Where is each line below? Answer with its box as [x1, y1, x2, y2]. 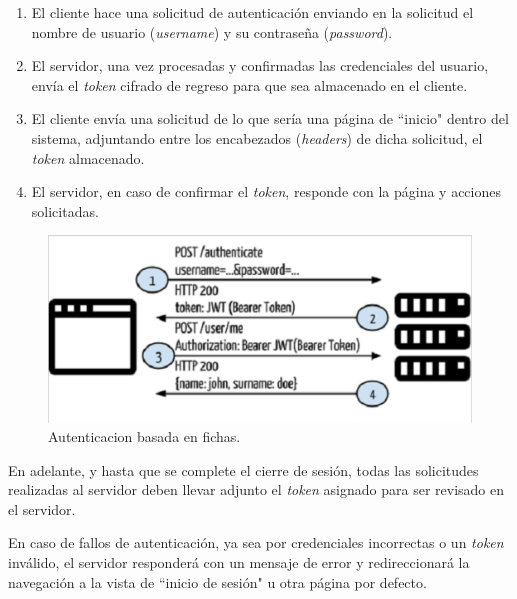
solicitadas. [31, 200, 99, 221]
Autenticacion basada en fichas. [48, 426, 241, 447]
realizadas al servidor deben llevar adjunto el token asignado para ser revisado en [8, 479, 505, 500]
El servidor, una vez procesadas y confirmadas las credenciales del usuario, [31, 55, 489, 76]
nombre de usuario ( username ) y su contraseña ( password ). [31, 21, 393, 42]
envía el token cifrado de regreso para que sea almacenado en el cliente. [31, 74, 468, 95]
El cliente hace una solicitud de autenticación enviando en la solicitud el [31, 2, 474, 22]
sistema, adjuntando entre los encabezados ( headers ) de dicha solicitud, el [31, 127, 483, 148]
